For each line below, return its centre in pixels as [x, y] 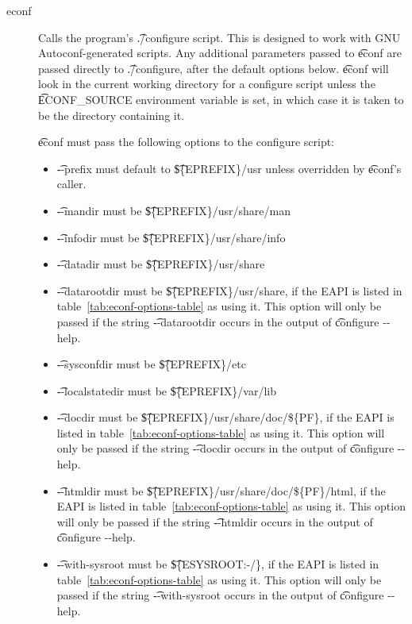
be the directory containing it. [112, 115]
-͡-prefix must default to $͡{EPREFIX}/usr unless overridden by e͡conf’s [229, 168]
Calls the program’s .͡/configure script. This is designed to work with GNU [219, 37]
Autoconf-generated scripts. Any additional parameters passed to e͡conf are [220, 53]
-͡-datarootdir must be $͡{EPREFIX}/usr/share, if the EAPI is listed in [229, 290]
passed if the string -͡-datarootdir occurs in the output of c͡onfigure [218, 321]
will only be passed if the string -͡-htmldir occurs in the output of [215, 521]
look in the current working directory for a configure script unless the [207, 84]
